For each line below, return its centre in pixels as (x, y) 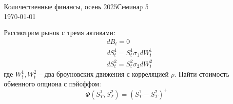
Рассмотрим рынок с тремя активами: (60, 32)
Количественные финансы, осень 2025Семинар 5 (76, 6)
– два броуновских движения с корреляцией (104, 74)
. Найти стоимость (202, 74)
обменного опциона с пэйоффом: (53, 83)
